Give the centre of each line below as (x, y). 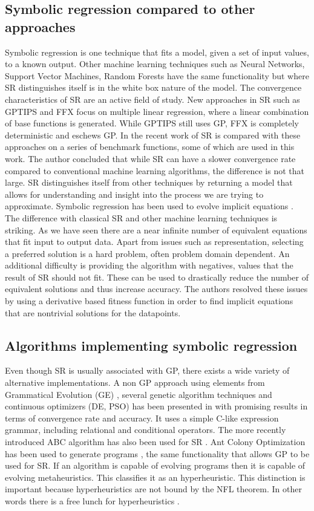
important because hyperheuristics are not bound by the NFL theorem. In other (153, 489)
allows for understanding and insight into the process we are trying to (134, 194)
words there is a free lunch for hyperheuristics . (92, 500)
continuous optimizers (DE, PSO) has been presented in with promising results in (156, 406)
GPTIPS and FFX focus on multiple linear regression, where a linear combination (157, 111)
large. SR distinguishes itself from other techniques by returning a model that (149, 182)
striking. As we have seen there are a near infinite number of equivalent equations (156, 229)
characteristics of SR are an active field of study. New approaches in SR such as (152, 99)
